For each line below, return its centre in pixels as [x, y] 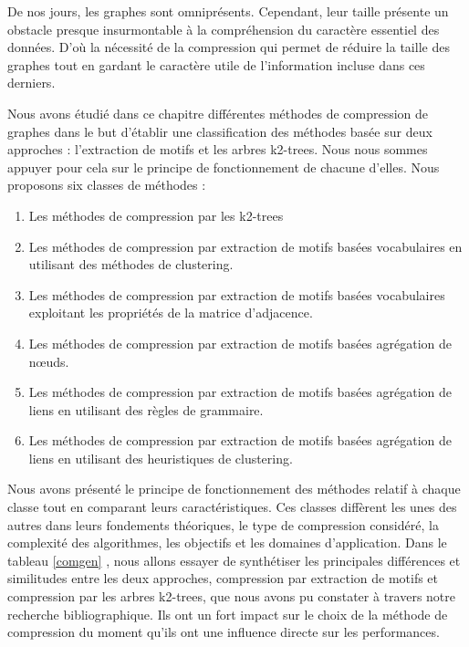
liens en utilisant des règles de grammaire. [146, 409]
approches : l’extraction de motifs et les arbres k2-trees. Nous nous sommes [218, 149]
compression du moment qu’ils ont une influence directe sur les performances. [224, 632]
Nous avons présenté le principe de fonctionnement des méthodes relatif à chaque [234, 489]
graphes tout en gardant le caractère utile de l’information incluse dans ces [216, 64]
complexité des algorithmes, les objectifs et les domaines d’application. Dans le [227, 543]
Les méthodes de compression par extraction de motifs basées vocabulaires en [245, 246]
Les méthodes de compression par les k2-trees [156, 215]
